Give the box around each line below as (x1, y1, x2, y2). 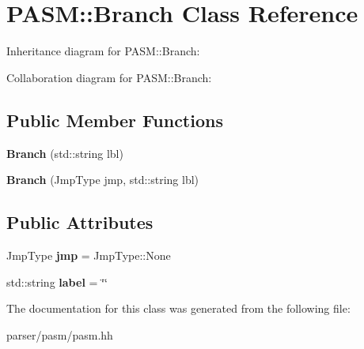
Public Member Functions (6, 107, 223, 132)
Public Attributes (6, 210, 154, 235)
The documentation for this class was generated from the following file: (6, 300, 351, 317)
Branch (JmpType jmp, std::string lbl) (6, 171, 199, 188)
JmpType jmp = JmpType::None (6, 246, 171, 263)
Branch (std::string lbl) (6, 144, 123, 161)
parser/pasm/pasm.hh (6, 326, 113, 343)
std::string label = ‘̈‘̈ (6, 273, 108, 290)
